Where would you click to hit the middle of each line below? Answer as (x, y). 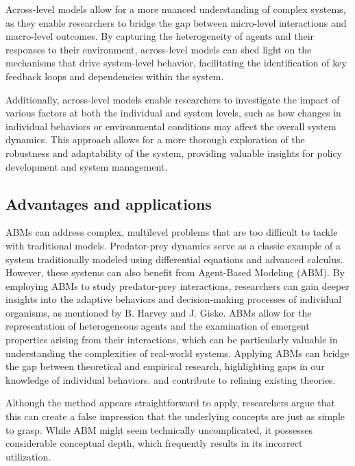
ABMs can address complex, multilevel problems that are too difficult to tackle (172, 232)
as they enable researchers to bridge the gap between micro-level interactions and (176, 22)
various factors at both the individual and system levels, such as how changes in (173, 113)
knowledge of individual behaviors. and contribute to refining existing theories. (171, 379)
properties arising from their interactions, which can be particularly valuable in (172, 340)
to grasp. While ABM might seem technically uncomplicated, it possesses (159, 429)
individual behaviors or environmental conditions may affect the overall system (171, 126)
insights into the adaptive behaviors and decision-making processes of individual (174, 299)
